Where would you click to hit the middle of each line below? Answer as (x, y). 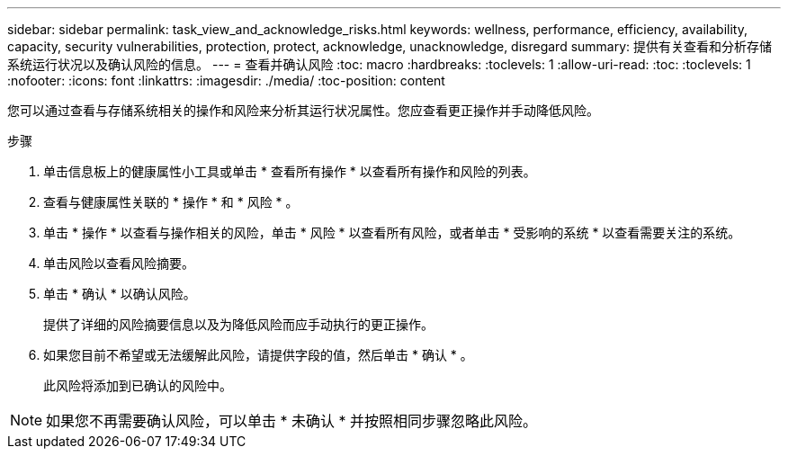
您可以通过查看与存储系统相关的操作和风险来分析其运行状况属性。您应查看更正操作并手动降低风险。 (303, 110)
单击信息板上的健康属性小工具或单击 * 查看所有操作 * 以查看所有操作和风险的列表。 (290, 171)
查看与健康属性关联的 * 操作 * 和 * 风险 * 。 (171, 202)
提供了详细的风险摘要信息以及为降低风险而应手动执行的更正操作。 (238, 324)
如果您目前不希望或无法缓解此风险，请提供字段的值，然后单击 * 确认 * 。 (258, 355)
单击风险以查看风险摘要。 (119, 263)
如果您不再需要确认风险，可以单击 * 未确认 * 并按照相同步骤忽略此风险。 (292, 421)
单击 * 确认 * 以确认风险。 (120, 294)
